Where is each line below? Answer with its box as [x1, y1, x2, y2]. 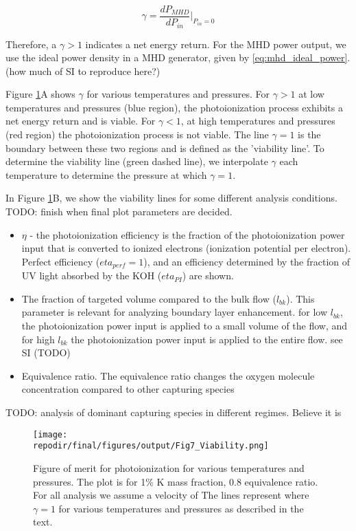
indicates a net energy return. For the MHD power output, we [85, 36, 346, 51]
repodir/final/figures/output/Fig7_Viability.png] [33, 441, 269, 451]
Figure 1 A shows [5, 87, 75, 101]
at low [298, 87, 324, 101]
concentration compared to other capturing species [21, 382, 235, 396]
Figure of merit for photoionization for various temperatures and [33, 460, 305, 475]
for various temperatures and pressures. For [86, 87, 270, 101]
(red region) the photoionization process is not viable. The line [5, 127, 269, 142]
